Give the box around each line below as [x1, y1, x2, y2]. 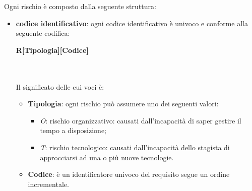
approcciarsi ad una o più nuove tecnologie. [40, 152, 174, 162]
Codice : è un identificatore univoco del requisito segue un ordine [28, 169, 230, 179]
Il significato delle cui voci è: [16, 81, 104, 92]
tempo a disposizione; [40, 125, 106, 136]
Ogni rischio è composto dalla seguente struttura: [4, 1, 156, 11]
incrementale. [28, 178, 69, 189]
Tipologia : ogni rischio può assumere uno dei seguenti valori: [28, 98, 219, 109]
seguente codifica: [16, 28, 70, 38]
